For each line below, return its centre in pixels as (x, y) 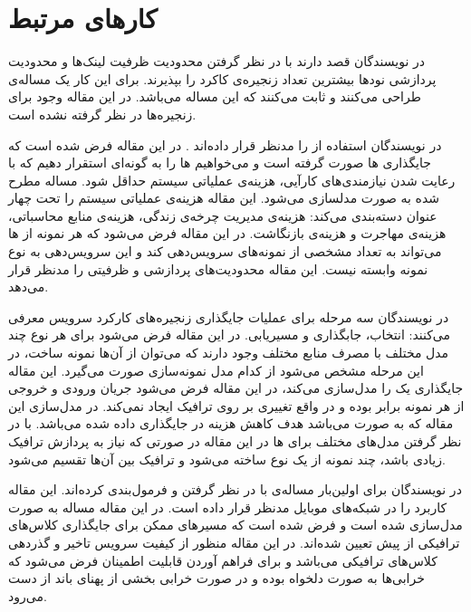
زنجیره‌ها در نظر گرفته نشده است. (102, 114)
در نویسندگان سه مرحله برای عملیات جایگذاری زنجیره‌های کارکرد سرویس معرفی (229, 316)
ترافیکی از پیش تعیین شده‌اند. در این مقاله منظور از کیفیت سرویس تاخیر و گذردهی (234, 542)
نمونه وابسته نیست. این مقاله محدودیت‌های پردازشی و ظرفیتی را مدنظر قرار (218, 268)
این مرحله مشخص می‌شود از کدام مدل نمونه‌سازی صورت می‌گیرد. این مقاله (216, 370)
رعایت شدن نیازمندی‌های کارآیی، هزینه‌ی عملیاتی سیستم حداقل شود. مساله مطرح (232, 180)
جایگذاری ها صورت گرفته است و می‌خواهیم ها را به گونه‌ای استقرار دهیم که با (220, 163)
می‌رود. (28, 595)
